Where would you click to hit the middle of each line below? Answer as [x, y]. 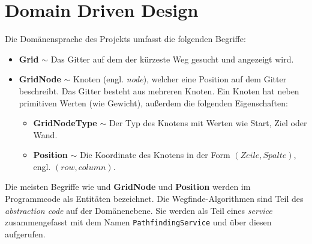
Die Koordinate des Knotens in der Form [155, 155]
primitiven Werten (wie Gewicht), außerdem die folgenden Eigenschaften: [153, 102]
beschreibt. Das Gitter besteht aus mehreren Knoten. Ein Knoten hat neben [159, 90]
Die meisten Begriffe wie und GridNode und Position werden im [128, 187]
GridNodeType [65, 123]
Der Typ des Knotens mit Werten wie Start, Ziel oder [208, 123]
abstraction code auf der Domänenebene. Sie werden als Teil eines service [139, 210]
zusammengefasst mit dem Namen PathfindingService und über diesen [138, 222]
